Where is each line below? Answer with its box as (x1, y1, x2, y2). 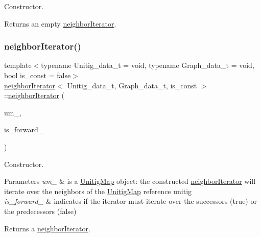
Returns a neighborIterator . (4, 223, 90, 233)
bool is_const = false (4, 70, 71, 80)
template (4, 60, 32, 70)
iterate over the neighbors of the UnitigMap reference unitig (4, 185, 192, 196)
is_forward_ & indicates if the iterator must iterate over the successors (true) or (4, 196, 257, 206)
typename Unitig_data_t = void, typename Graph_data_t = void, (41, 60, 254, 70)
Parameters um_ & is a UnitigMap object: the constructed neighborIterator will (4, 176, 256, 186)
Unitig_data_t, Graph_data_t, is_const (67, 80, 197, 90)
